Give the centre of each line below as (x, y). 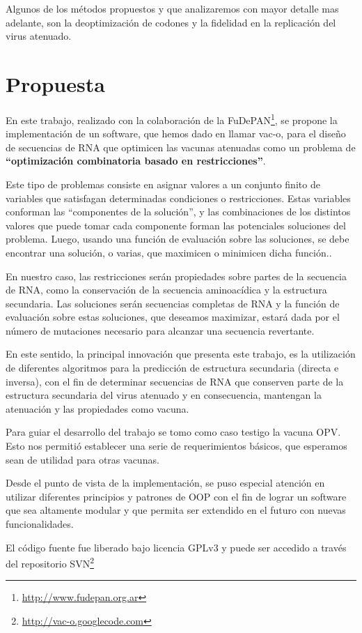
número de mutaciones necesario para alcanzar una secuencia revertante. (160, 330)
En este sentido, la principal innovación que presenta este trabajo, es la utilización (181, 354)
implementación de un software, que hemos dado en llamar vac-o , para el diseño (176, 134)
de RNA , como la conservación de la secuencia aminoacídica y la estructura (166, 290)
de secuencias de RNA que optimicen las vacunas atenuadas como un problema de (181, 147)
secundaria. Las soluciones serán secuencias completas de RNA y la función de (173, 303)
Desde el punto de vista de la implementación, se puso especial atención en (165, 483)
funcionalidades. (40, 524)
